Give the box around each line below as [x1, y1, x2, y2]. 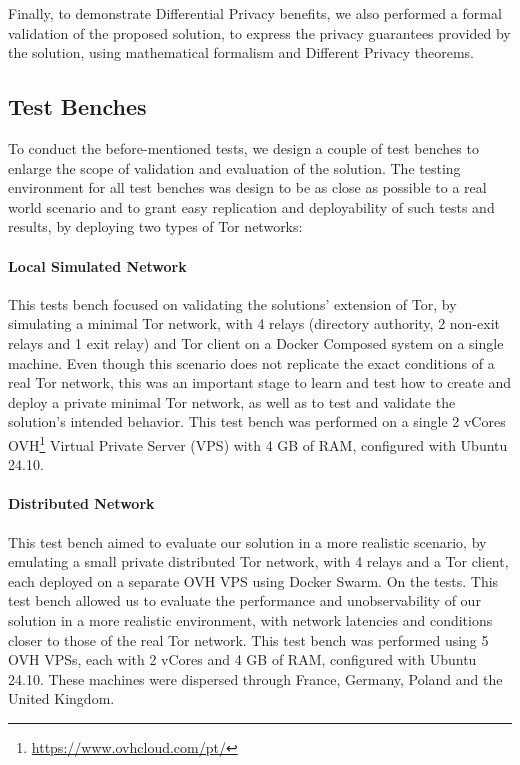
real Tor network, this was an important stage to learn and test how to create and [8, 372, 511, 393]
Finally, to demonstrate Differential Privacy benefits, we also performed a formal [8, 3, 502, 23]
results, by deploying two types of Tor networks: [8, 216, 303, 237]
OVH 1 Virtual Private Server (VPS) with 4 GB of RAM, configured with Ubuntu [8, 431, 508, 455]
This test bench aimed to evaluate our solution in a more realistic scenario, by [8, 531, 487, 552]
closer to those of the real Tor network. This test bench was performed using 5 [8, 629, 489, 650]
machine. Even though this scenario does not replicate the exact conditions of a [8, 352, 495, 373]
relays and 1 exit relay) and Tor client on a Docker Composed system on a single [8, 332, 504, 353]
